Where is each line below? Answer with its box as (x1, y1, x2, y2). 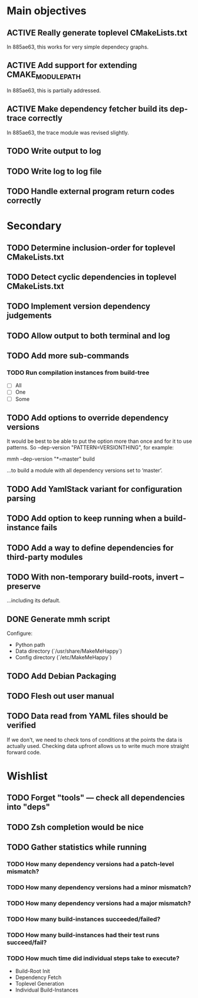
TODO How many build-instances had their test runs (6, 931, 160, 939)
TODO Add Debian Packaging (6, 671, 117, 681)
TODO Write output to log (6, 146, 102, 156)
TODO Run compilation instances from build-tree (6, 368, 150, 377)
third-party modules (6, 552, 83, 562)
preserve (6, 581, 41, 591)
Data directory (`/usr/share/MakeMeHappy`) (15, 647, 123, 654)
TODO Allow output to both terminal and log (6, 330, 170, 341)
